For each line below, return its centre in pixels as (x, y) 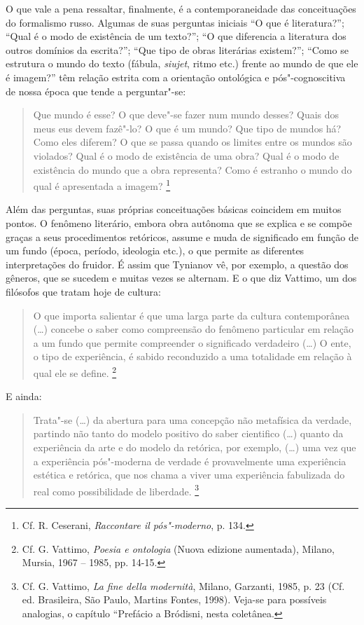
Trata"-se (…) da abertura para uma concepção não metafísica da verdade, (192, 419)
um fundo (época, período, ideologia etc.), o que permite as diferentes (155, 250)
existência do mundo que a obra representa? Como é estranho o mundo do (192, 169)
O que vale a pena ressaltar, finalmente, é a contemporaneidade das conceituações (181, 8)
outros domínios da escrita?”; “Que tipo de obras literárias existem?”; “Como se (177, 49)
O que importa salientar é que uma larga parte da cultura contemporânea (191, 315)
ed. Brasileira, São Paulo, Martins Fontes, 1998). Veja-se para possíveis (174, 599)
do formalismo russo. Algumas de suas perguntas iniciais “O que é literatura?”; (175, 22)
